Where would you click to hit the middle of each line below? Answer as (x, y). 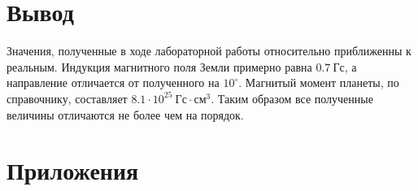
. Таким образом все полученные (292, 98)
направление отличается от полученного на (113, 82)
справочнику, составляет (67, 98)
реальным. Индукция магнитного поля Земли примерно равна (159, 66)
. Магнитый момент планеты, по (319, 82)
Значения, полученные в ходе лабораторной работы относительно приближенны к (209, 51)
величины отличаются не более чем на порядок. (125, 114)
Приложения (73, 170)
